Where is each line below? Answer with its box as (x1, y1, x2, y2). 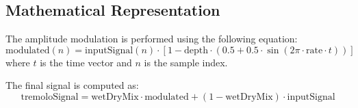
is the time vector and (40, 55, 132, 69)
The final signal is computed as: (5, 78, 139, 92)
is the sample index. (144, 55, 228, 69)
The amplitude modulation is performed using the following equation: (5, 31, 298, 46)
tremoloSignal (21, 92, 79, 102)
